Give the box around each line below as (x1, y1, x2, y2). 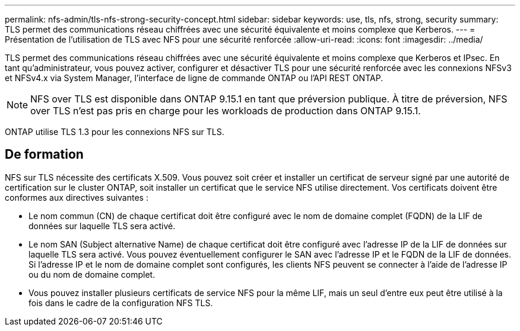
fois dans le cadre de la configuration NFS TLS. (28, 297, 213, 308)
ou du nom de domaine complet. (28, 269, 156, 279)
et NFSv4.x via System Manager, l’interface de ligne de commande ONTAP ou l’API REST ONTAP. (5, 73, 383, 83)
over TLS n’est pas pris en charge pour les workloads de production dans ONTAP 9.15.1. (30, 105, 421, 117)
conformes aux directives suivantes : (5, 192, 148, 203)
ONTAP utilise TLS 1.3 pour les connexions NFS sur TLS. (5, 127, 224, 137)
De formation (5, 147, 84, 162)
